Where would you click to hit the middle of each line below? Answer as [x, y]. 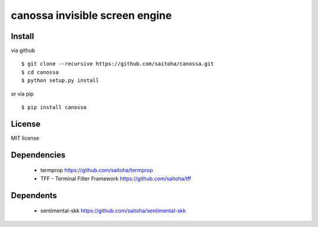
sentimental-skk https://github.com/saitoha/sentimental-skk [113, 211]
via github [23, 51]
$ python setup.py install [60, 80]
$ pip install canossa [54, 107]
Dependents [34, 195]
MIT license [25, 138]
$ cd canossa [40, 72]
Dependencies [38, 155]
